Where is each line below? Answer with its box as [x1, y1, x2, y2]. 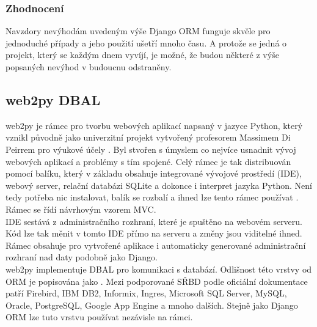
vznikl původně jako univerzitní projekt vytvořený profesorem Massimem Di [5, 131, 291, 144]
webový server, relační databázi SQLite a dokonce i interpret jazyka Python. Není [5, 178, 312, 191]
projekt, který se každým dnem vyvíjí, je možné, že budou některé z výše [5, 48, 279, 61]
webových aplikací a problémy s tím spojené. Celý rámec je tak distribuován [5, 155, 291, 167]
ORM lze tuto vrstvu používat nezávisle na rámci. [5, 310, 193, 323]
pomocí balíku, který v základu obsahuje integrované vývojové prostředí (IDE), [5, 167, 302, 180]
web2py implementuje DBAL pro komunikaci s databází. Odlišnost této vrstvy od [5, 262, 312, 275]
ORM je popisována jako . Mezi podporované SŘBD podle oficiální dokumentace [5, 274, 308, 287]
